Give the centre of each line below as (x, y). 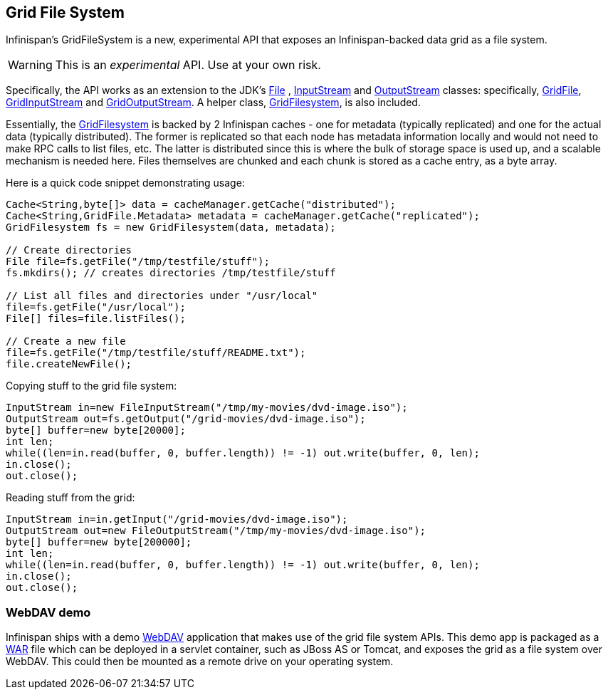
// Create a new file (66, 341)
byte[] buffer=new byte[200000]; (99, 542)
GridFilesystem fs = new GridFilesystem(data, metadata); (171, 228)
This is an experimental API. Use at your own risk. (188, 65)
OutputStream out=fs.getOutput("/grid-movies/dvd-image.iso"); (186, 419)
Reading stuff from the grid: (70, 498)
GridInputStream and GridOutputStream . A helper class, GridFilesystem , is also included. (213, 103)
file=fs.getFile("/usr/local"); (96, 307)
